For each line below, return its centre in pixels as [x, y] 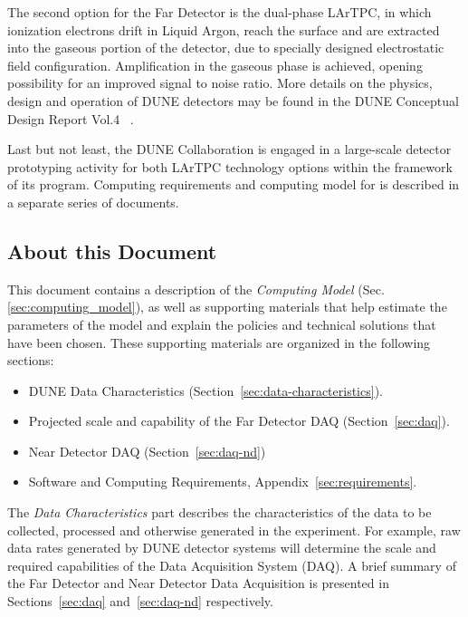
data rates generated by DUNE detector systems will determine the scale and [222, 548]
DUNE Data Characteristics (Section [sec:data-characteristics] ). [205, 390]
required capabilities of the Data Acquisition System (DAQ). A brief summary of [232, 565]
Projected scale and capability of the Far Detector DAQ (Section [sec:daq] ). [239, 421]
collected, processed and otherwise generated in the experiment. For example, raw [234, 530]
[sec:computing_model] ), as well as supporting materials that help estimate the [227, 307]
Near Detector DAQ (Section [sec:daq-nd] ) [147, 451]
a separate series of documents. [93, 202]
